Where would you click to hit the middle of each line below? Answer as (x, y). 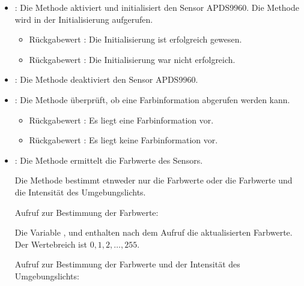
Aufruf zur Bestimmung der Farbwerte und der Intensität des (127, 264)
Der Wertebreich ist (51, 244)
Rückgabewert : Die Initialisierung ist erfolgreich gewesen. (135, 39)
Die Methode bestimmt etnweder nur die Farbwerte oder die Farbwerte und (154, 180)
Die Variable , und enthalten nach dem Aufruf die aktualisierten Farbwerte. (154, 232)
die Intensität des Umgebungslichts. (80, 192)
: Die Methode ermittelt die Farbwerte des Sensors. (109, 160)
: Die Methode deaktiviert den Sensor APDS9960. (106, 79)
